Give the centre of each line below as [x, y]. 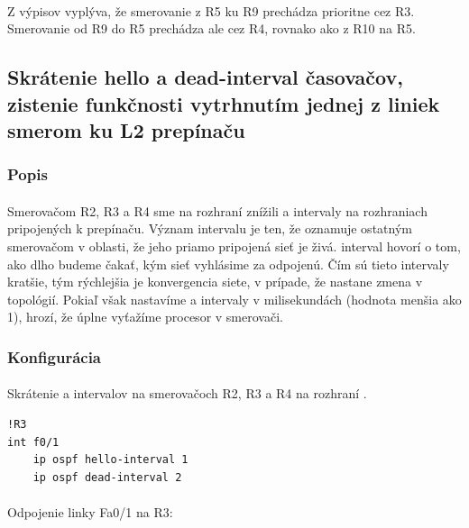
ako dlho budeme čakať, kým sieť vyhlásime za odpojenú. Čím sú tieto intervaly [228, 264]
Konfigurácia [55, 356]
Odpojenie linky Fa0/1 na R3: [90, 511]
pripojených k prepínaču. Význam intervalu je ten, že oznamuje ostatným [210, 228]
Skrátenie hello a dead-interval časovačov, [205, 77]
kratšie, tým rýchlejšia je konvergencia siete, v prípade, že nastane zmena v [215, 282]
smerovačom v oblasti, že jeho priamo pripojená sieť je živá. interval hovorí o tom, [234, 246]
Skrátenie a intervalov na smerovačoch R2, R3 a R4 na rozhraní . [187, 393]
